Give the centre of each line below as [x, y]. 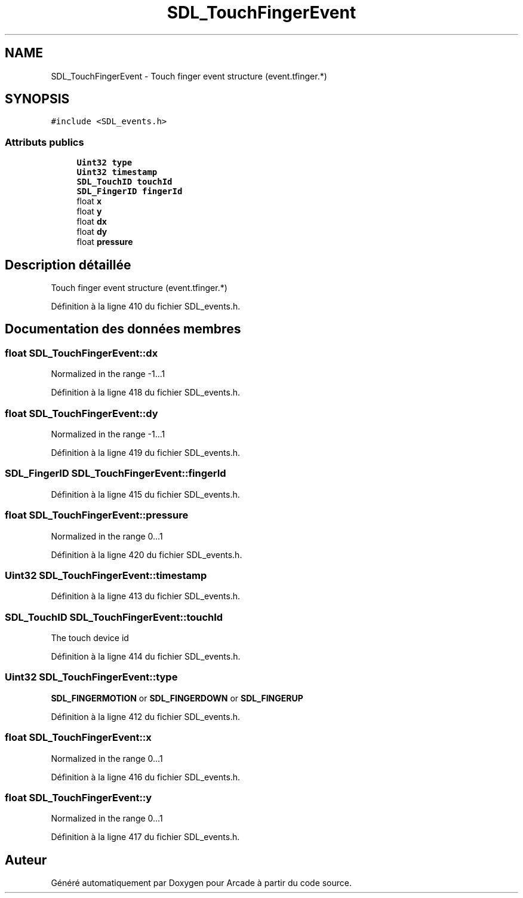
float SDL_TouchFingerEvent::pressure [97, 515]
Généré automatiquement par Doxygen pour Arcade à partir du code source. [201, 883]
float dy [92, 232]
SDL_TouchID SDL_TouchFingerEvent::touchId [114, 617]
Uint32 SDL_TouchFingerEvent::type [91, 677]
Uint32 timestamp [117, 172]
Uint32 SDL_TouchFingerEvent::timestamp [106, 575]
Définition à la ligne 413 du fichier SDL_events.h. [146, 596]
